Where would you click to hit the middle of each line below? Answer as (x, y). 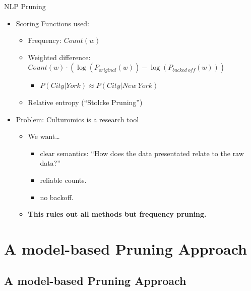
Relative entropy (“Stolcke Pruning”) (85, 102)
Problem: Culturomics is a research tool (77, 119)
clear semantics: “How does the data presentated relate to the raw (142, 153)
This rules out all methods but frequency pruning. (117, 214)
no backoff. (57, 197)
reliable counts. (63, 180)
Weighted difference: (59, 57)
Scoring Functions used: (52, 23)
